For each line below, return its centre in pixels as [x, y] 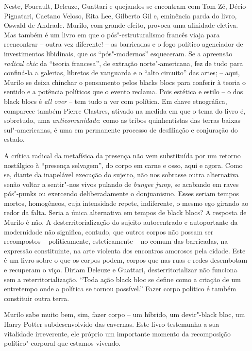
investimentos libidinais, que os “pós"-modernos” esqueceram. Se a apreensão [118, 53]
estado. [14, 139]
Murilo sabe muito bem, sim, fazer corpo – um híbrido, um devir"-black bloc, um [125, 314]
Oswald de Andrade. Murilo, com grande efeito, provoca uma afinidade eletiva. [121, 25]
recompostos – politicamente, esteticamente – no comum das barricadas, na [116, 241]
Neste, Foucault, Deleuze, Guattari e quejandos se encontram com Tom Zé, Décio [125, 6]
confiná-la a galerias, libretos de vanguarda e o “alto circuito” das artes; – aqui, [122, 73]
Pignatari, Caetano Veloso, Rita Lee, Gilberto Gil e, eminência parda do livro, [120, 15]
